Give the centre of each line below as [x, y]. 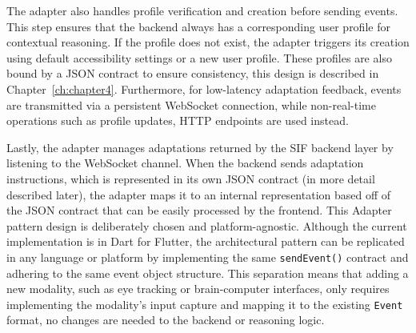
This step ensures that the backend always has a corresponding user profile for [198, 26]
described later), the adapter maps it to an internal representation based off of [199, 194]
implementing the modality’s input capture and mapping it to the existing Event [205, 304]
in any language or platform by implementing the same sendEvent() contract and [208, 257]
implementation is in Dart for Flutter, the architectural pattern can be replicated [206, 241]
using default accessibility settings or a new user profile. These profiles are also [199, 57]
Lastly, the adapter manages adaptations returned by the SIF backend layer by [200, 147]
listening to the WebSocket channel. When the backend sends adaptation [185, 163]
